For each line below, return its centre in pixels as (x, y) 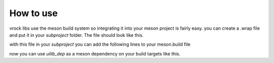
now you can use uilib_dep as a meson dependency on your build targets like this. (95, 53)
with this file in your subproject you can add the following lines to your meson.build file (100, 44)
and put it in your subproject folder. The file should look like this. (77, 35)
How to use (33, 13)
